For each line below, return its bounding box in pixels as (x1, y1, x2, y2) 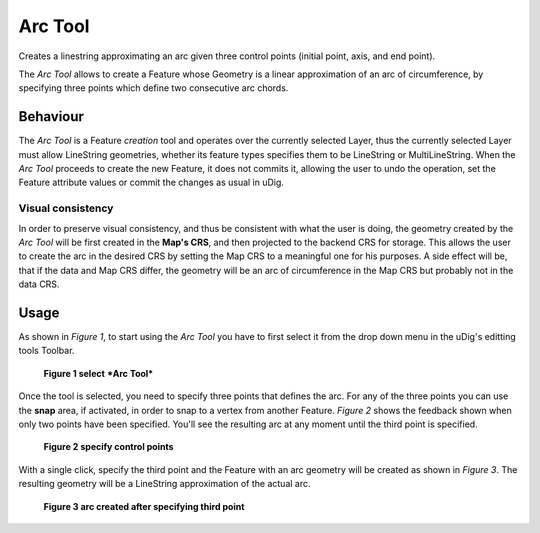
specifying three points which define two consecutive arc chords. (18, 82, 289, 94)
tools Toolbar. (18, 345, 75, 357)
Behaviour (18, 108, 85, 125)
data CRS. (18, 278, 60, 290)
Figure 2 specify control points (43, 441, 174, 453)
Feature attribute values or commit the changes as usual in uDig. (18, 176, 285, 189)
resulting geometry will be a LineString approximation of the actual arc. (18, 478, 311, 490)
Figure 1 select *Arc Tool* (43, 367, 154, 379)
